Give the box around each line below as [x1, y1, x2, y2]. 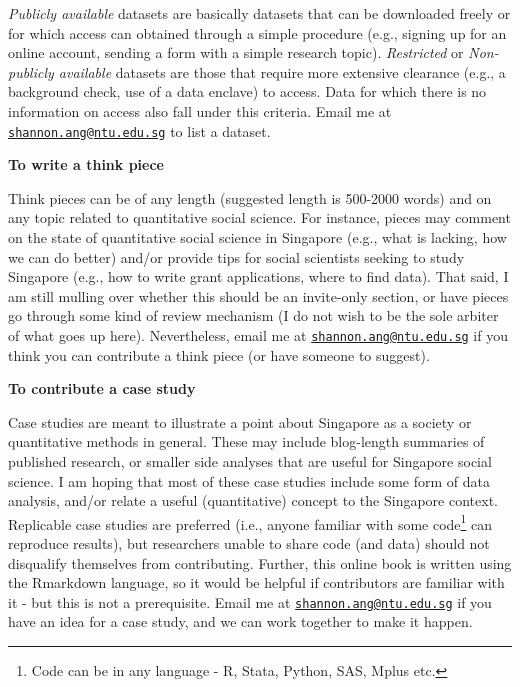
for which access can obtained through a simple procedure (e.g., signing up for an [8, 22, 507, 43]
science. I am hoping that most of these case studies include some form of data [8, 470, 490, 491]
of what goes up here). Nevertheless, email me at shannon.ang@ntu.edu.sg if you [8, 324, 508, 345]
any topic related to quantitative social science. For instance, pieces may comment [8, 207, 511, 228]
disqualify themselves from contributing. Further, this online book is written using [8, 552, 512, 573]
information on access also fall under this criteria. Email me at [8, 100, 392, 121]
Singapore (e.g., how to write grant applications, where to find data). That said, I [8, 266, 509, 287]
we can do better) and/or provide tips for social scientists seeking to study [8, 246, 465, 267]
